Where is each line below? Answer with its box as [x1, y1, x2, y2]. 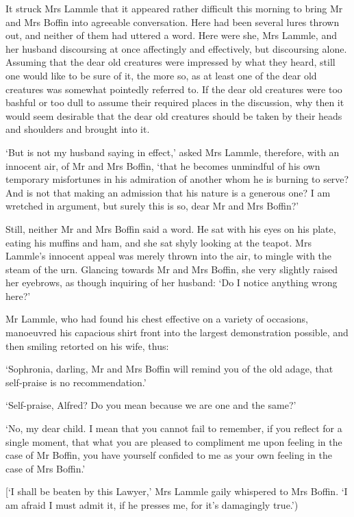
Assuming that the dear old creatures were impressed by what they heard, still [5, 55, 336, 69]
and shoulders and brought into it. [5, 122, 150, 136]
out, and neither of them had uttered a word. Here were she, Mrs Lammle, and [5, 28, 337, 42]
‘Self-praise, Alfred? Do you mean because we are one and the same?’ [5, 398, 296, 412]
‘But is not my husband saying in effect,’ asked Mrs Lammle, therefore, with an [5, 144, 340, 159]
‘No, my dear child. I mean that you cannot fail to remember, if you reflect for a [5, 421, 342, 436]
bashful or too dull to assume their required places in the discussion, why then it [5, 95, 344, 110]
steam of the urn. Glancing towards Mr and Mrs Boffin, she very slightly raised [5, 262, 338, 276]
